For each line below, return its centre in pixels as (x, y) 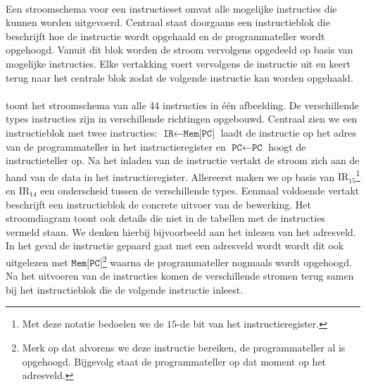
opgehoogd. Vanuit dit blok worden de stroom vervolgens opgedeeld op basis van (179, 50)
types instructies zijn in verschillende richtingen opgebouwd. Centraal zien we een (182, 119)
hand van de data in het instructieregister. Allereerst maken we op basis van (170, 176)
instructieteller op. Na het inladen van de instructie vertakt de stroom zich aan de (183, 160)
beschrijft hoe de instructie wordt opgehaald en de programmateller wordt (165, 36)
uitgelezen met (37, 262)
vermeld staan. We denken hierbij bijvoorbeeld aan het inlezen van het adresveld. (181, 231)
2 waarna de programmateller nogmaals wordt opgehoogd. (227, 261)
